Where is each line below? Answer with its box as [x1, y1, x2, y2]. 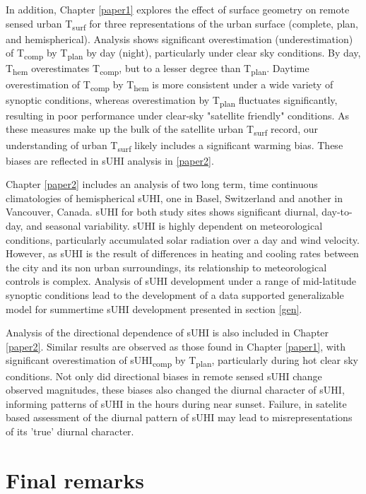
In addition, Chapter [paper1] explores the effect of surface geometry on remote [6, 2, 350, 16]
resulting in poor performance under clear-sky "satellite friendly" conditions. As [6, 107, 350, 122]
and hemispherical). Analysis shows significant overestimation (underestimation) [6, 31, 353, 46]
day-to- [321, 204, 353, 219]
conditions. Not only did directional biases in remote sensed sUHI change [6, 368, 322, 383]
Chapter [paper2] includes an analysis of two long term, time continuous [6, 177, 318, 192]
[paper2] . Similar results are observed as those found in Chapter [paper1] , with [6, 339, 346, 353]
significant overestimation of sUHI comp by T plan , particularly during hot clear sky [6, 353, 358, 370]
